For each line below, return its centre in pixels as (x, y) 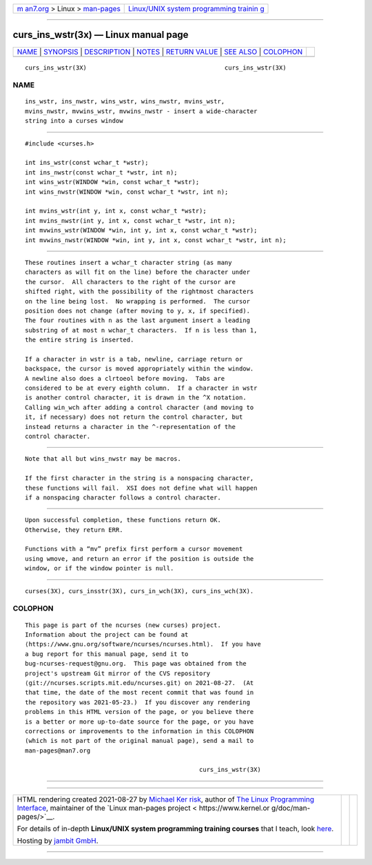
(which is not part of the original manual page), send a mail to (139, 741)
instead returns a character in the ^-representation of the (130, 427)
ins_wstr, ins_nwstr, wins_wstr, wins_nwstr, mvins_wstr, (125, 101)
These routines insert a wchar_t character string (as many (128, 262)
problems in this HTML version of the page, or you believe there (139, 712)
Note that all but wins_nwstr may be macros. (103, 459)
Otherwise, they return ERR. (74, 530)
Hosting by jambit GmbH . (58, 840)
